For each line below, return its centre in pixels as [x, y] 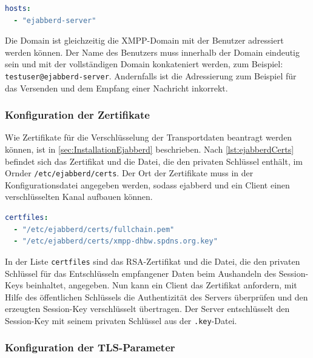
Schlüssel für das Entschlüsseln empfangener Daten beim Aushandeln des [141, 273]
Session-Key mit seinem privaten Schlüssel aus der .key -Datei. [121, 320]
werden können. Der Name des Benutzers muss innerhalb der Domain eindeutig [153, 52]
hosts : [18, 8]
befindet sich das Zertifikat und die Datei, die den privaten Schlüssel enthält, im [154, 161]
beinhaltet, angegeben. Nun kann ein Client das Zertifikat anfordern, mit [161, 285]
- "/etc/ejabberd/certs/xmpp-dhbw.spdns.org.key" [116, 241]
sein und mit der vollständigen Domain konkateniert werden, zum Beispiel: [144, 64]
